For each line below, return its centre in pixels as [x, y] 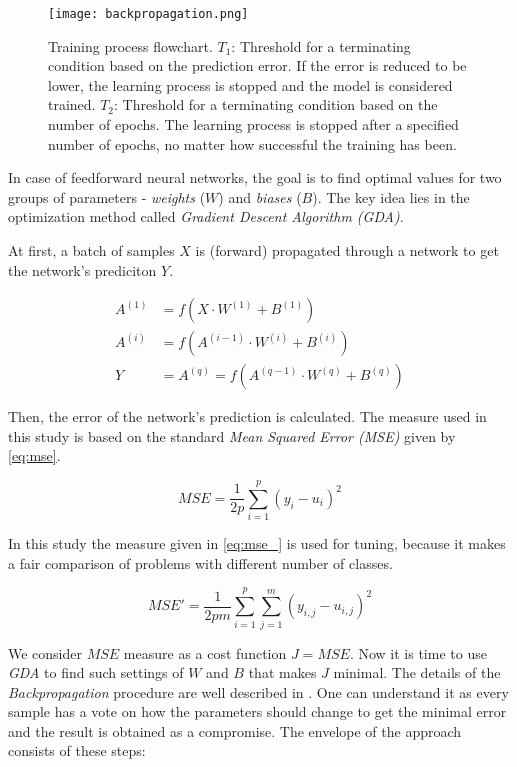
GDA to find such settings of [96, 672]
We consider [45, 652]
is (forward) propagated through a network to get [347, 250]
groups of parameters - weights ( [107, 196]
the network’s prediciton [82, 269]
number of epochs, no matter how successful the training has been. [252, 143]
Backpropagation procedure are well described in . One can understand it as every [258, 691]
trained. [72, 104]
